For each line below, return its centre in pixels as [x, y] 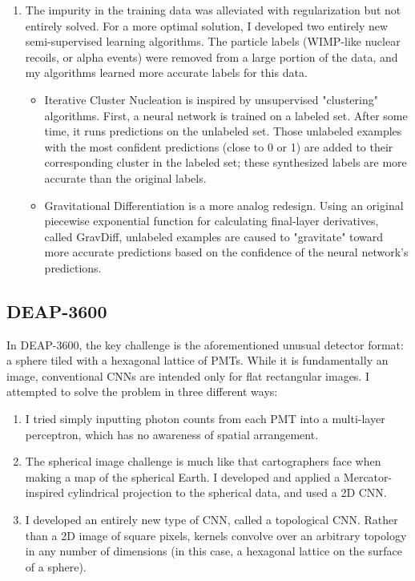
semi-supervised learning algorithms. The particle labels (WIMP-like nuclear [213, 41]
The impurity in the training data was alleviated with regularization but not [213, 10]
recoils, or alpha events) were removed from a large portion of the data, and [212, 56]
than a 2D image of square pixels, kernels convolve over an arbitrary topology [216, 535]
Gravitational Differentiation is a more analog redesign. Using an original [224, 205]
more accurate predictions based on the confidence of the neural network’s [226, 252]
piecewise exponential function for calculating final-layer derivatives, [212, 221]
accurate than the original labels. [125, 178]
